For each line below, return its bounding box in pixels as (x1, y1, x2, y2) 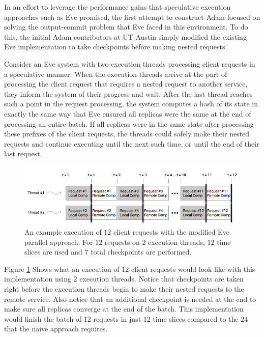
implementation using (4, 273, 71, 284)
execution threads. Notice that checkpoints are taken (79, 273, 244, 284)
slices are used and (24, 246, 82, 257)
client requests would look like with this (131, 263, 255, 274)
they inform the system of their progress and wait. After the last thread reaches (4, 88, 253, 99)
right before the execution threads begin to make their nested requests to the (4, 283, 244, 294)
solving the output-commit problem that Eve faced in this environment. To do (4, 21, 248, 32)
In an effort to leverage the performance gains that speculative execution (4, 2, 231, 12)
